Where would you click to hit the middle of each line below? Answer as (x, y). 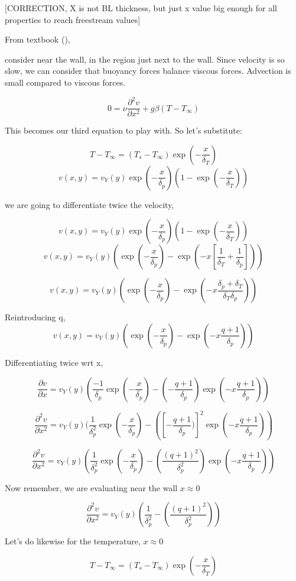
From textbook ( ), (38, 39)
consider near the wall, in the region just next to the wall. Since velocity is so (145, 59)
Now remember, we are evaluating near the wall (91, 487)
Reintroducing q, (35, 317)
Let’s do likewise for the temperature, (73, 541)
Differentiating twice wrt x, (54, 362)
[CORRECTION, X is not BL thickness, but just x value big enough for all (141, 8)
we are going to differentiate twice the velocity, (90, 204)
